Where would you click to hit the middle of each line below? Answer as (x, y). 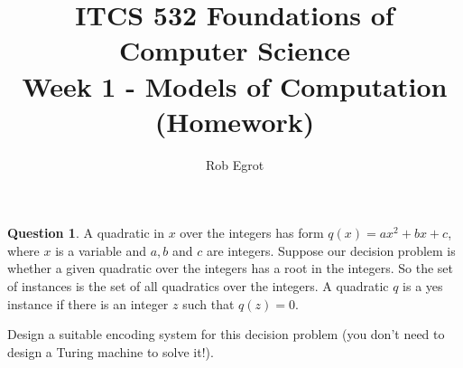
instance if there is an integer (88, 303)
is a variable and (101, 250)
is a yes (423, 286)
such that (208, 303)
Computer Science (235, 50)
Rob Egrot (235, 164)
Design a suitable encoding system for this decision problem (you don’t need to (226, 334)
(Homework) (235, 121)
